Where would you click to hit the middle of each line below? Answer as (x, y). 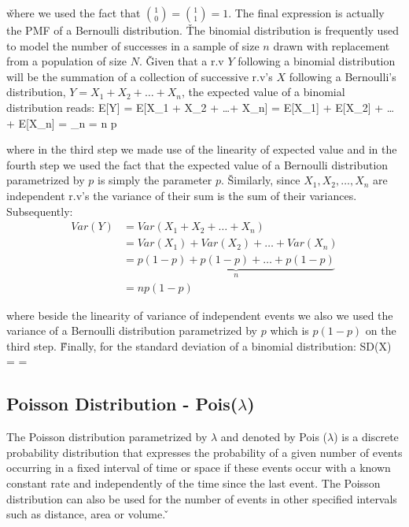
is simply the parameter (155, 180)
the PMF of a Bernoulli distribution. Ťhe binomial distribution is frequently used (203, 30)
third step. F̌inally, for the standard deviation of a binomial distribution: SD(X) (199, 345)
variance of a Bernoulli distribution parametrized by (132, 330)
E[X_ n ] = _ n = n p (68, 122)
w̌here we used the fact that (74, 13)
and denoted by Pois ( (274, 437)
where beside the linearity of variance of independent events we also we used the (200, 315)
